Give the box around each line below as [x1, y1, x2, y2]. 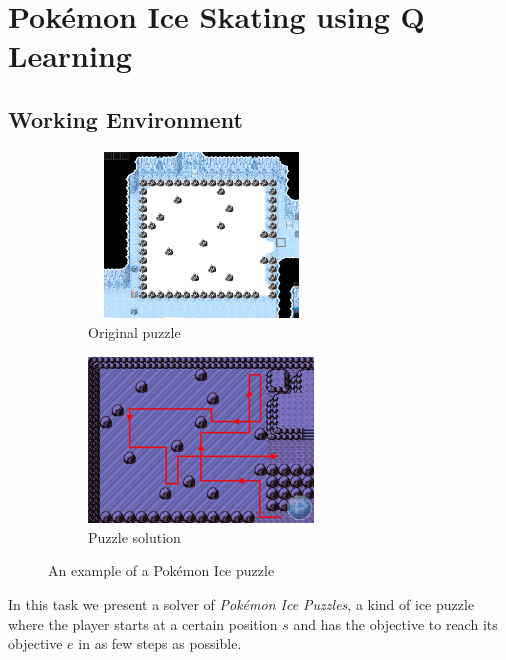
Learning [8, 35, 132, 76]
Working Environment [8, 103, 243, 134]
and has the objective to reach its [293, 613, 498, 634]
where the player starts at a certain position [8, 613, 278, 634]
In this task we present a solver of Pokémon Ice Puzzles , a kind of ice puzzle [8, 594, 475, 615]
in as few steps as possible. [78, 633, 242, 654]
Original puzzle [88, 322, 181, 343]
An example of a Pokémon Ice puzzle [48, 560, 275, 581]
